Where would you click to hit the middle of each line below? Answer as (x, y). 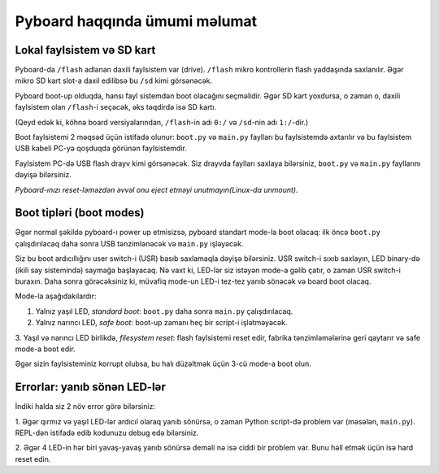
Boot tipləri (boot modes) (80, 213)
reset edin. (33, 459)
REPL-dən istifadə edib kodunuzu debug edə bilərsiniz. (107, 433)
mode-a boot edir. (46, 349)
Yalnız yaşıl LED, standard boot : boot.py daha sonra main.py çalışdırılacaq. (164, 311)
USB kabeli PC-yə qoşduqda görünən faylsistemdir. (101, 148)
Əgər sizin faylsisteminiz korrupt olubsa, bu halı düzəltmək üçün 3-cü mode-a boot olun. (163, 364)
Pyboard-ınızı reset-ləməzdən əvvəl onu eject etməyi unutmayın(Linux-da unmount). (156, 189)
